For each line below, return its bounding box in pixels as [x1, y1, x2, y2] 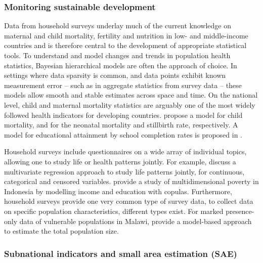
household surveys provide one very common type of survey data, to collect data [4, 196, 253, 206]
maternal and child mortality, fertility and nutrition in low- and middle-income [4, 30, 248, 40]
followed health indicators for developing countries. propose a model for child [4, 109, 243, 120]
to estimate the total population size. [4, 226, 119, 236]
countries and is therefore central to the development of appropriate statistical [4, 40, 247, 51]
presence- [226, 205, 254, 216]
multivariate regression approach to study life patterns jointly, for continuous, [4, 166, 245, 177]
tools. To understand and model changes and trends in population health [4, 50, 231, 60]
